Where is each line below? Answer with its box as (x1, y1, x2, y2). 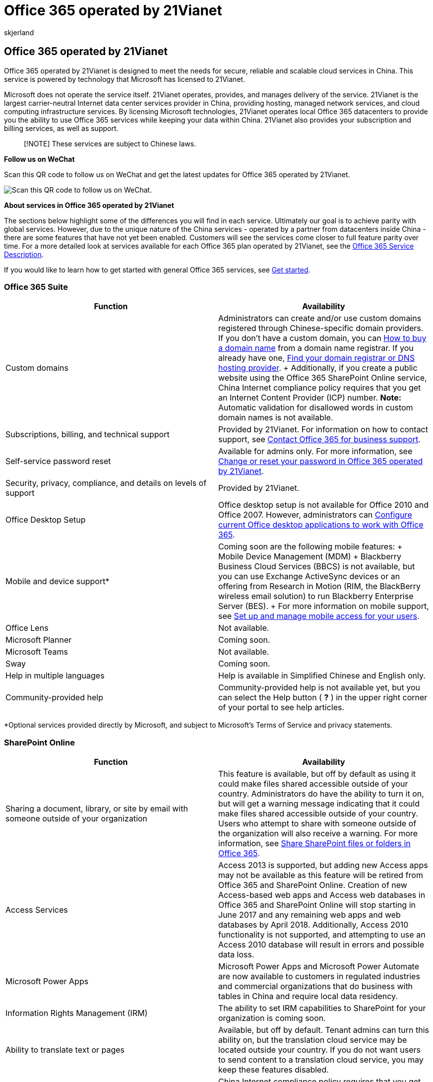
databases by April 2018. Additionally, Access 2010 (218, 920, 409, 930)
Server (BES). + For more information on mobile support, (218, 601, 429, 611)
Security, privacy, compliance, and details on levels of (5, 478, 207, 488)
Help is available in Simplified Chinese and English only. (218, 671, 426, 681)
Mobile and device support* (5, 576, 110, 587)
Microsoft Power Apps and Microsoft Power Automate (218, 961, 420, 972)
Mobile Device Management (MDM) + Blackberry (218, 551, 401, 562)
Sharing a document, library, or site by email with (5, 804, 188, 814)
